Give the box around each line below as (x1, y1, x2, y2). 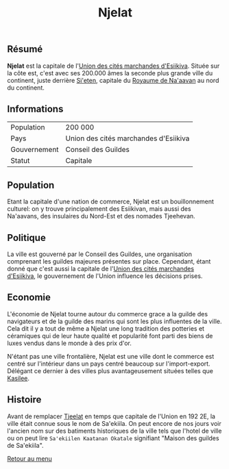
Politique (7, 231, 46, 244)
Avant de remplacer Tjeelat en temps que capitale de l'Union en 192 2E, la (7, 412, 216, 420)
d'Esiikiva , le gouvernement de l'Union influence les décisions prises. (7, 272, 203, 280)
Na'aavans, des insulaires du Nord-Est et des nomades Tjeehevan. (7, 212, 195, 220)
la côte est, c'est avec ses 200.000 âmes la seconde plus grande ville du (7, 68, 213, 77)
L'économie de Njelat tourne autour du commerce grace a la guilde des (7, 309, 208, 318)
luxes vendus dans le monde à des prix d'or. (7, 339, 132, 347)
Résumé (7, 43, 43, 55)
